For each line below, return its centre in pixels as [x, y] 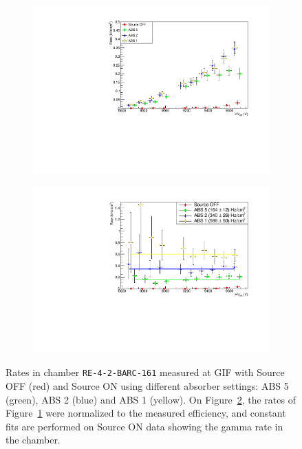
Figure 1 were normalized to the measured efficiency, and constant [146, 413]
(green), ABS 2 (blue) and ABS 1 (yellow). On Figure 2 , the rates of [151, 399]
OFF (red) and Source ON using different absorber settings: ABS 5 [147, 386]
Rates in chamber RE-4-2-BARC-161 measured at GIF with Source [145, 372]
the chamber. [33, 440]
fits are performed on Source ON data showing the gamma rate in [144, 426]
